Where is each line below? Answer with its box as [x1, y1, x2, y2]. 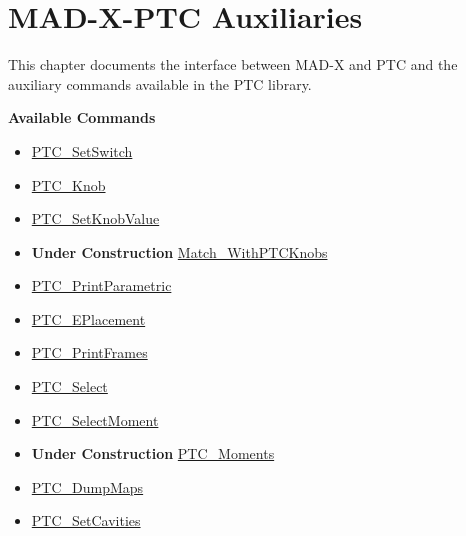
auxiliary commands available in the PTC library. [8, 73, 312, 94]
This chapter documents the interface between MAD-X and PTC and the [8, 54, 458, 75]
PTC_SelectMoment [31, 409, 159, 430]
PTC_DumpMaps [31, 476, 144, 497]
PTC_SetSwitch [31, 140, 133, 161]
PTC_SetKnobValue [31, 208, 160, 229]
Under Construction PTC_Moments [31, 443, 275, 464]
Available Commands [8, 107, 156, 128]
